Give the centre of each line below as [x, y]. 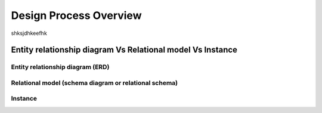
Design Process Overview [76, 15]
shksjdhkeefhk [29, 33]
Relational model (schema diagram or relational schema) [95, 83]
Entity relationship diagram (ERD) [60, 67]
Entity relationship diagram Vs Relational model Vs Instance [124, 50]
